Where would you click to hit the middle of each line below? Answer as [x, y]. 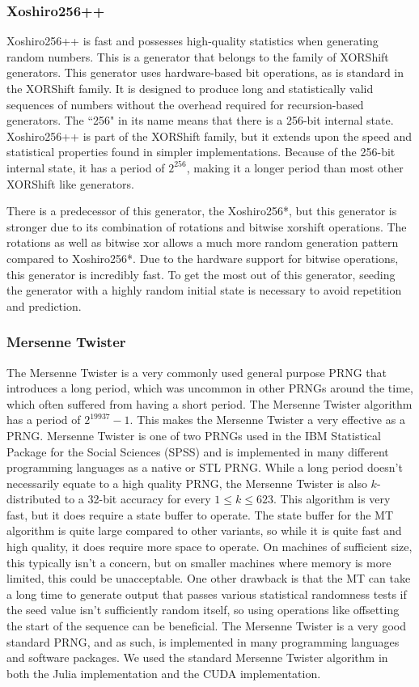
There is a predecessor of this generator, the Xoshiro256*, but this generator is [202, 211]
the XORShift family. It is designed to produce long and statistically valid [190, 88]
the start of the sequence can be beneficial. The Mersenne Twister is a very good [206, 626]
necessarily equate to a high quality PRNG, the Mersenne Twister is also [187, 483]
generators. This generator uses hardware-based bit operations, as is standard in [205, 72]
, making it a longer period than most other [295, 167]
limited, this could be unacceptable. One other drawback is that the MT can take [209, 578]
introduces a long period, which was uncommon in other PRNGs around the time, [210, 388]
